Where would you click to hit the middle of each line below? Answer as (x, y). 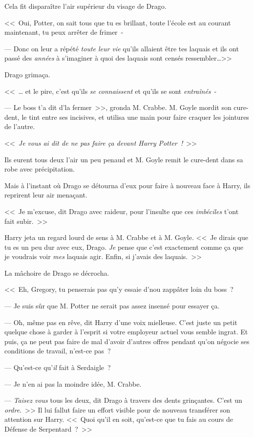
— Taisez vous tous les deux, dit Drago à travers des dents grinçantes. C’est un (123, 400)
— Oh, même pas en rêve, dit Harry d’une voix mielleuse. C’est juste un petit (121, 322)
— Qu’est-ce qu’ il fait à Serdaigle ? (58, 367)
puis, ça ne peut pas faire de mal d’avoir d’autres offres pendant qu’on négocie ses (127, 341)
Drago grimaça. (27, 74)
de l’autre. (20, 126)
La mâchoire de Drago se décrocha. (57, 273)
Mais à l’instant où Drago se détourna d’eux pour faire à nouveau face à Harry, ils (127, 185)
